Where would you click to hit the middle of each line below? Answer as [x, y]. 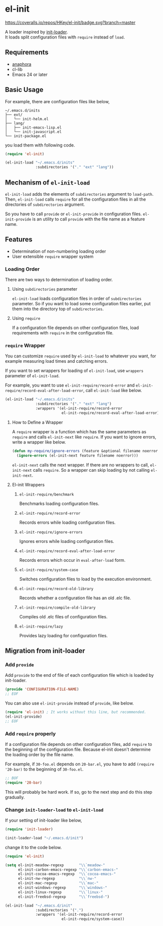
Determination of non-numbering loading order [59, 251]
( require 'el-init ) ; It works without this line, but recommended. [76, 712]
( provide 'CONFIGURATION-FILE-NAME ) [42, 689]
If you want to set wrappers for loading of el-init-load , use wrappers [74, 370]
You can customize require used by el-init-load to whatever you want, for [81, 356]
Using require [26, 318]
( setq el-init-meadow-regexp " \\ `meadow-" [55, 865]
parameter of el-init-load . [32, 376]
